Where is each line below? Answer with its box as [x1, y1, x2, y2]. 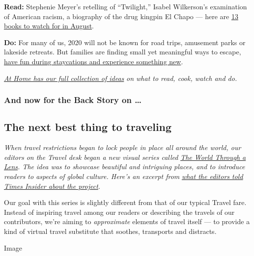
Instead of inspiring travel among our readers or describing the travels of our [4, 206, 235, 217]
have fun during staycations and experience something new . [4, 56, 183, 66]
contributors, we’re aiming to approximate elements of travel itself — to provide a [4, 216, 250, 227]
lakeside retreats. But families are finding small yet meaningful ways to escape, [4, 47, 241, 57]
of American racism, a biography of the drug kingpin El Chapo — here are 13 [4, 11, 238, 21]
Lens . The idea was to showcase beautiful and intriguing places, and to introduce [4, 161, 245, 172]
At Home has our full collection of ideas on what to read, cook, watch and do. [4, 73, 237, 83]
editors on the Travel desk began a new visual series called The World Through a [4, 152, 246, 162]
